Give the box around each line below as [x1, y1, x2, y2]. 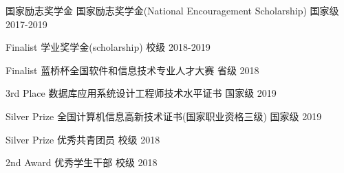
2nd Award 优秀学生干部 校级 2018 [6, 155, 158, 170]
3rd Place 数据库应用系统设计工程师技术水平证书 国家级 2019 [6, 86, 277, 100]
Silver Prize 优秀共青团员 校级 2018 [6, 132, 160, 146]
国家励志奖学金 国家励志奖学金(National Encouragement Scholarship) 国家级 [6, 3, 339, 17]
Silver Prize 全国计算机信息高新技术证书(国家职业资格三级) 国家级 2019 [6, 108, 322, 123]
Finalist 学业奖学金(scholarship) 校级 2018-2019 [6, 40, 211, 54]
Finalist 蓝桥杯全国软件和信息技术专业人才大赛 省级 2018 [6, 62, 259, 77]
